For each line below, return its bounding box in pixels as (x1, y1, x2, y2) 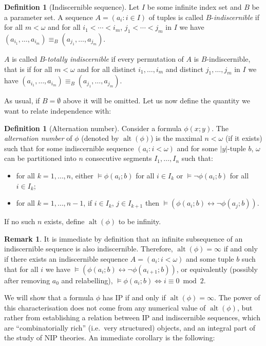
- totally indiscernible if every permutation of (45, 53, 184, 64)
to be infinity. (118, 216, 161, 227)
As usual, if (4, 95, 40, 106)
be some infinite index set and (147, 2, 242, 12)
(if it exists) (225, 133, 262, 143)
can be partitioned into (4, 153, 77, 163)
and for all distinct (77, 63, 136, 74)
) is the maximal (150, 133, 202, 143)
